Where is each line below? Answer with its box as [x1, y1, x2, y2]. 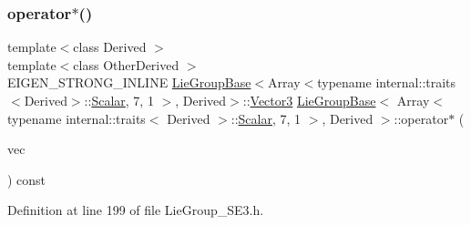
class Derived [73, 37, 147, 56]
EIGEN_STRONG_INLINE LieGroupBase [7, 73, 251, 92]
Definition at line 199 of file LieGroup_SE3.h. [7, 200, 264, 220]
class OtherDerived [73, 55, 179, 74]
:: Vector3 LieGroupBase [242, 91, 376, 109]
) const [7, 169, 46, 189]
